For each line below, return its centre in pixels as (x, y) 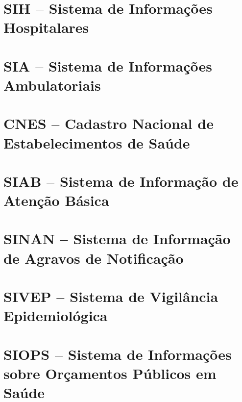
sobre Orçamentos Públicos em (110, 373)
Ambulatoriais (52, 85)
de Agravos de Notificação (94, 258)
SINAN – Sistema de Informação (117, 239)
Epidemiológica (56, 315)
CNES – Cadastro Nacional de (109, 123)
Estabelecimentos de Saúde (97, 142)
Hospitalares (46, 27)
